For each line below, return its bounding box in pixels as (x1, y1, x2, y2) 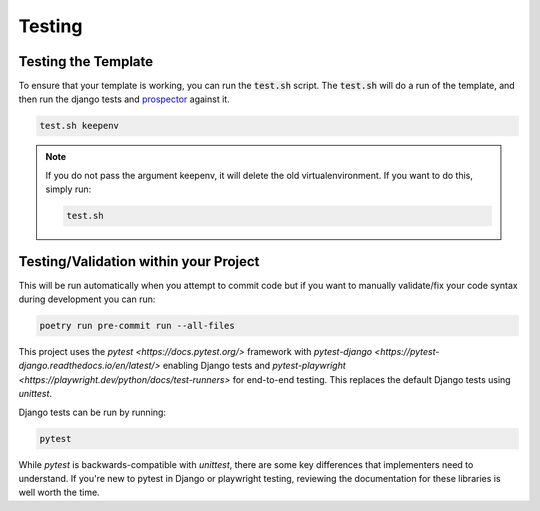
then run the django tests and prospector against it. (18, 93, 230, 105)
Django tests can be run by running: (18, 406, 167, 418)
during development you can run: (18, 293, 156, 305)
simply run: (45, 183, 92, 195)
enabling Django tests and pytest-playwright (162, 360, 347, 372)
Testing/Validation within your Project (18, 253, 260, 270)
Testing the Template (18, 53, 154, 70)
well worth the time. (18, 486, 100, 499)
